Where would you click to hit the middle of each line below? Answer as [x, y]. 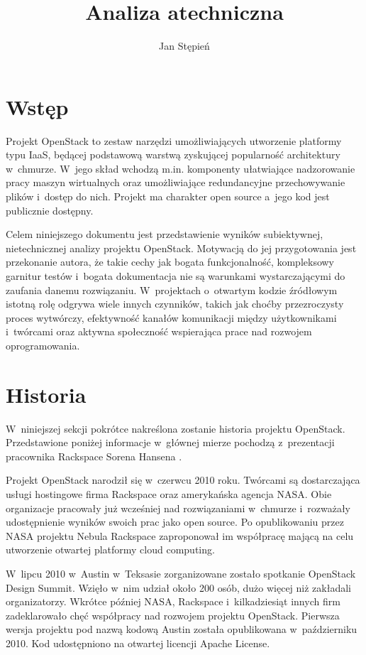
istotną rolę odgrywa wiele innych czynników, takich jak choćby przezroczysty [175, 304]
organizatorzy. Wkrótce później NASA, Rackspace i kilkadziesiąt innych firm [173, 601]
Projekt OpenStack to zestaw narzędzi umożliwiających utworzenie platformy [174, 140]
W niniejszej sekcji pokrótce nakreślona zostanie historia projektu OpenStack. [176, 428]
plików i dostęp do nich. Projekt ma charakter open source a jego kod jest [168, 196]
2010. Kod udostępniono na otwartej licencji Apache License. [138, 643]
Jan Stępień [184, 46]
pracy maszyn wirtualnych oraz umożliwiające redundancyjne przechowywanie [176, 182]
